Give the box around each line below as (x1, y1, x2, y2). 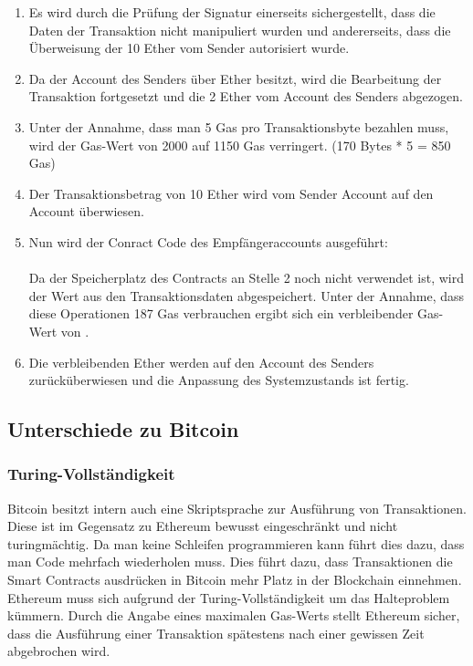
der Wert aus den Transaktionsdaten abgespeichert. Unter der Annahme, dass (28, 286, 465, 305)
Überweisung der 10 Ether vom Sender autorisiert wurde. (28, 38, 350, 57)
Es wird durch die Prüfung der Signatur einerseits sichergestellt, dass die (28, 3, 436, 21)
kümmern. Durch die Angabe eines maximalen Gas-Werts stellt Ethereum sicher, (7, 606, 460, 625)
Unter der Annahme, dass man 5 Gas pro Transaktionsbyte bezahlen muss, (28, 117, 449, 136)
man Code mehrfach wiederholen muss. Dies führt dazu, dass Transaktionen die (7, 552, 453, 571)
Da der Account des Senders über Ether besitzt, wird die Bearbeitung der (28, 68, 442, 88)
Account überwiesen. (28, 202, 144, 221)
